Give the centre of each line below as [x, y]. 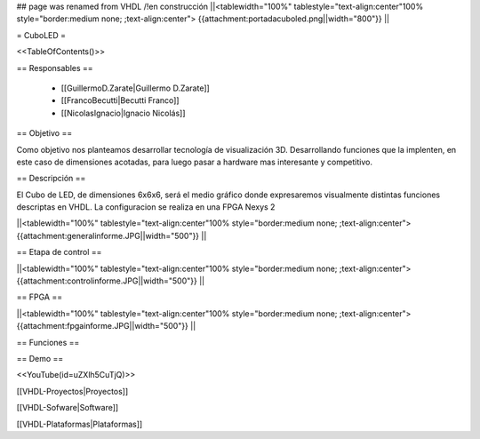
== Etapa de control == [59, 252]
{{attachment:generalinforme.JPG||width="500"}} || [112, 235]
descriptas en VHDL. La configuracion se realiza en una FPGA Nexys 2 [146, 207]
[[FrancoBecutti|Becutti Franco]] [120, 100]
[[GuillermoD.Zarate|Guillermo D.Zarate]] [136, 88]
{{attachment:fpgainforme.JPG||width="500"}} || [106, 326]
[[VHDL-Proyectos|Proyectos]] [72, 391]
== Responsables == [55, 68]
